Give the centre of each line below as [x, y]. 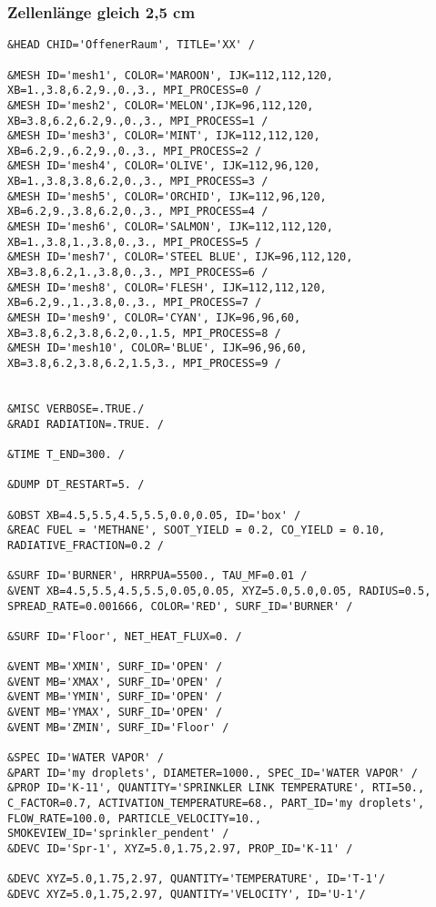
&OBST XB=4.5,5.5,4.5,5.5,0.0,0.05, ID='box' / [154, 515]
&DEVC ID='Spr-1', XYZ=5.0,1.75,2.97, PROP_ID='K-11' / [180, 849]
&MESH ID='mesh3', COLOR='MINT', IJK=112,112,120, [164, 136]
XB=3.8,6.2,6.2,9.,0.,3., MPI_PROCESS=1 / [138, 121]
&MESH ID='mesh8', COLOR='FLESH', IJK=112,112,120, [167, 287]
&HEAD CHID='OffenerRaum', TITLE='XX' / [132, 45]
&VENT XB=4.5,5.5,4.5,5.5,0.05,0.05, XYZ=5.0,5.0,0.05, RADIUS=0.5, [219, 591]
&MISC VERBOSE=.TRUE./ [76, 408]
